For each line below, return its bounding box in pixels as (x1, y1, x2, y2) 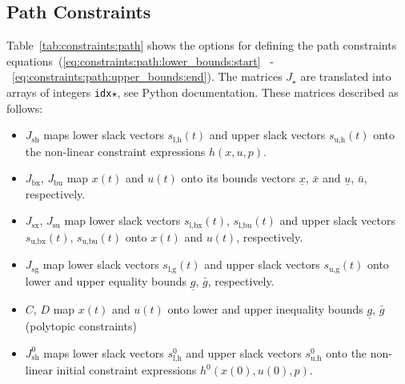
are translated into (300, 68, 391, 85)
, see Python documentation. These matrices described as (117, 83, 399, 100)
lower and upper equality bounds (25, 272, 187, 289)
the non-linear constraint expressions (25, 142, 206, 159)
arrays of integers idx (6, 83, 112, 100)
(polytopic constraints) (25, 318, 137, 334)
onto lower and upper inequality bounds (167, 301, 363, 318)
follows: (6, 99, 43, 116)
